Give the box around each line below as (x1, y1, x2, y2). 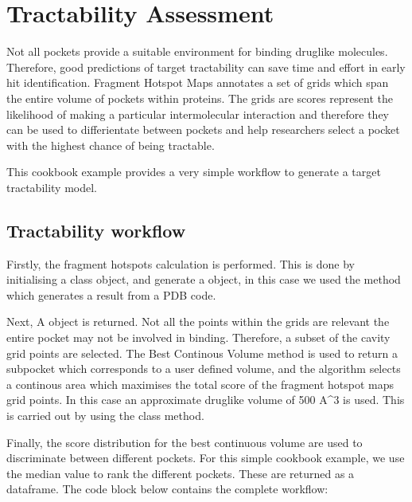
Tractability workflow (6, 218, 186, 242)
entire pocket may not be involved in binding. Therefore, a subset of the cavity (6, 329, 391, 346)
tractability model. (6, 178, 98, 195)
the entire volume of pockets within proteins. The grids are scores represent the (6, 89, 394, 106)
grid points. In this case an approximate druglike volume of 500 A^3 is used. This (6, 391, 405, 408)
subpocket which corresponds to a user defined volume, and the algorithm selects (6, 360, 401, 377)
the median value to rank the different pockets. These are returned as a (6, 465, 355, 481)
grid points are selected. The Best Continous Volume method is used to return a (6, 344, 398, 361)
